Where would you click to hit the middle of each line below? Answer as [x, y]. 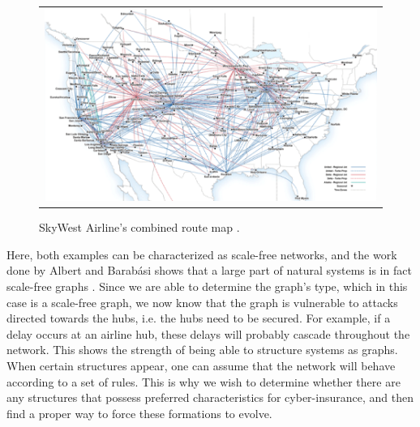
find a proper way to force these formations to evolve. [139, 413]
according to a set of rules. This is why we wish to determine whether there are [204, 381]
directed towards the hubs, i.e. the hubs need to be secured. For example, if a [199, 318]
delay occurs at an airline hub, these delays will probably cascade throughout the [208, 333]
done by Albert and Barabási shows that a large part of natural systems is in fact [209, 270]
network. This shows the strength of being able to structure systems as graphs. [202, 350]
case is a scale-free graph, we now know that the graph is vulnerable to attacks [202, 302]
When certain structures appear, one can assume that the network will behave [201, 365]
